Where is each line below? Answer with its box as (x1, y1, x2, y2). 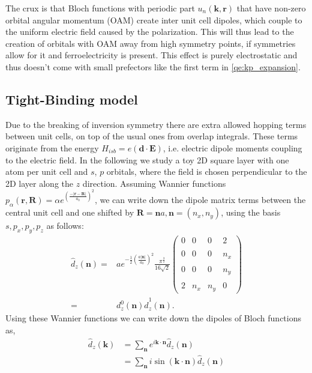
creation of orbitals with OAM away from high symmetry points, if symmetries (5, 37, 296, 49)
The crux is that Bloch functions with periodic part (5, 2, 195, 14)
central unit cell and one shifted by (5, 206, 134, 219)
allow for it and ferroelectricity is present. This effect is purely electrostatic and (5, 49, 298, 61)
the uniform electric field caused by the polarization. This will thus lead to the (5, 25, 294, 38)
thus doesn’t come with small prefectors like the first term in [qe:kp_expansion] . (5, 60, 301, 73)
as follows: (46, 219, 84, 232)
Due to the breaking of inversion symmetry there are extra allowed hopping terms (5, 118, 307, 130)
